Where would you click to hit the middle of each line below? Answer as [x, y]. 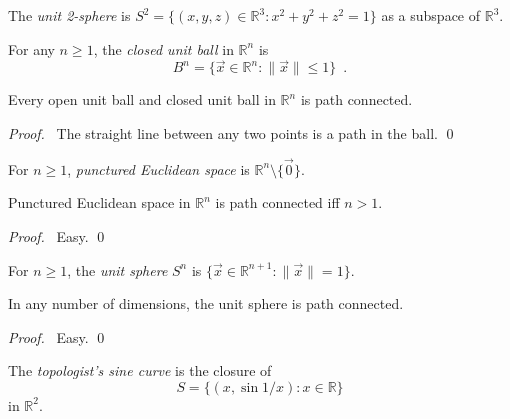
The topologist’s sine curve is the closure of [140, 370]
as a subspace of [431, 15]
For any [31, 48]
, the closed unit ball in [163, 48]
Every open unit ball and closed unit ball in [142, 99]
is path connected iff [277, 202]
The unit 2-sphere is [69, 15]
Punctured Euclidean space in [99, 202]
